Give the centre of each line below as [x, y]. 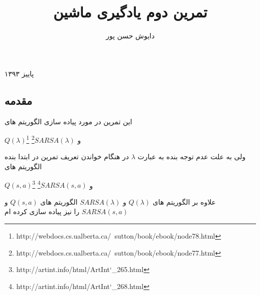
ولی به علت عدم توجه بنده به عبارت [191, 156]
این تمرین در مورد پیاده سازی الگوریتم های [68, 121]
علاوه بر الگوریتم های [184, 201]
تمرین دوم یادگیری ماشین [130, 12]
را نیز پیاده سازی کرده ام [42, 211]
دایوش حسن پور [130, 36]
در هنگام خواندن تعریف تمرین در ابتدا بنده [67, 156]
